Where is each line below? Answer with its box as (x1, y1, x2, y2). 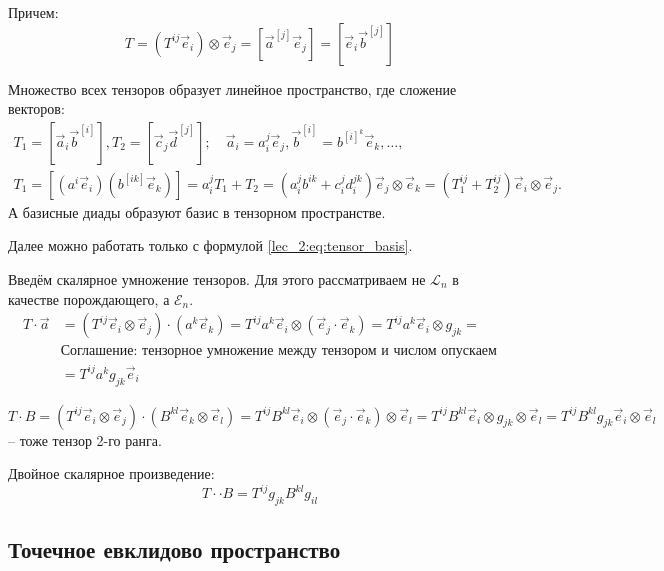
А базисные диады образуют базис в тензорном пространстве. (8, 201, 386, 222)
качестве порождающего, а (8, 288, 170, 309)
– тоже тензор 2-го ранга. (8, 429, 162, 450)
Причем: (8, 2, 59, 22)
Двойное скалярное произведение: (8, 463, 215, 484)
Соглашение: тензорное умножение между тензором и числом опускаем (60, 344, 497, 359)
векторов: (8, 98, 65, 119)
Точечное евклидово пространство (8, 534, 341, 565)
